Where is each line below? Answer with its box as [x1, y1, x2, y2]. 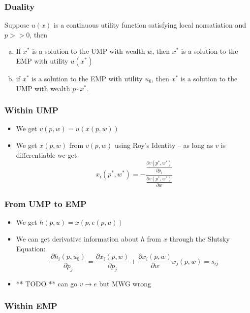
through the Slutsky [169, 234, 230, 244]
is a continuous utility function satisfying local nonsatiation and [54, 20, 246, 30]
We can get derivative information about [16, 234, 139, 244]
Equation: [16, 243, 46, 253]
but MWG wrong [99, 278, 151, 289]
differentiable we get [16, 149, 77, 160]
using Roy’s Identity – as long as [115, 140, 213, 150]
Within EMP [4, 299, 58, 312]
